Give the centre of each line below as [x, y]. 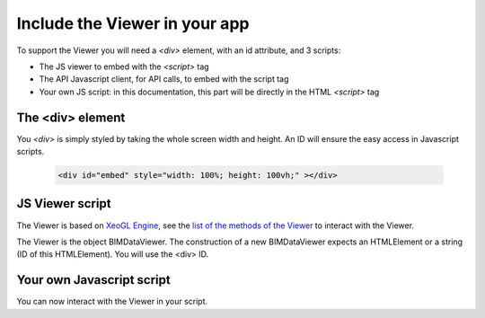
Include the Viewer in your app [133, 23]
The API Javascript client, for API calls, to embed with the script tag [164, 79]
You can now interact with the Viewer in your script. [112, 302]
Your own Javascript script [93, 280]
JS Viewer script [64, 203]
